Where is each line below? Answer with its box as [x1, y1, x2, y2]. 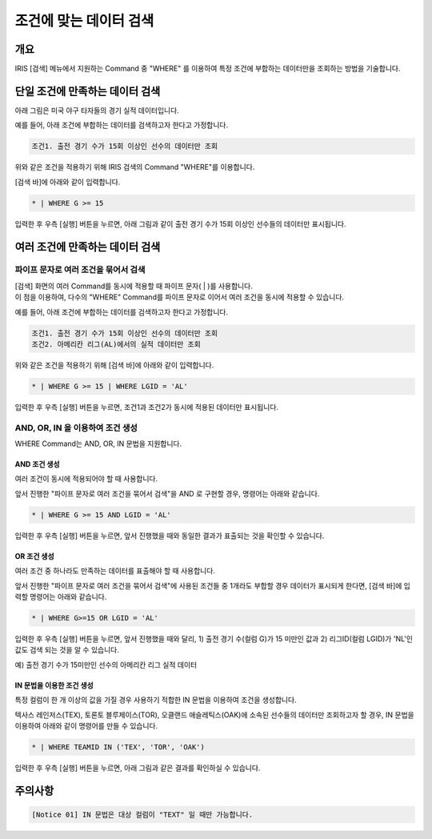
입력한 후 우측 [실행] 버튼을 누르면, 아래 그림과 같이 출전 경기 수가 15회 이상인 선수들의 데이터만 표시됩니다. [14, 219, 346, 228]
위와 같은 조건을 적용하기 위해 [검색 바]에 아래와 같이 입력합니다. [14, 360, 214, 370]
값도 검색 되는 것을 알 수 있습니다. [14, 645, 119, 655]
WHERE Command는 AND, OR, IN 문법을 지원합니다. [14, 439, 182, 448]
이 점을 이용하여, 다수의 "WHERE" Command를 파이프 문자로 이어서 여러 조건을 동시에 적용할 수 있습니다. [14, 292, 344, 302]
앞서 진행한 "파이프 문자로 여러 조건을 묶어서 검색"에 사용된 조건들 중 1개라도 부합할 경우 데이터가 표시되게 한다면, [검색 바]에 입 [14, 580, 411, 590]
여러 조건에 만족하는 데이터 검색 [14, 240, 161, 254]
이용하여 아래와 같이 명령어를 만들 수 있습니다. [14, 721, 158, 730]
